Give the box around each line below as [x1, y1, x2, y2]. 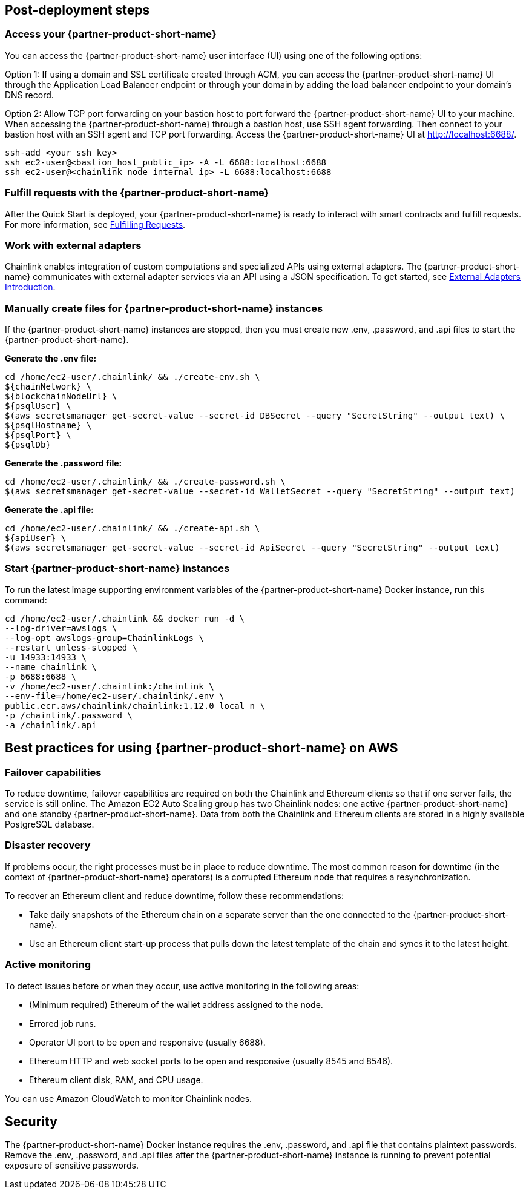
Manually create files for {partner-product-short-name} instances [5, 302, 323, 314]
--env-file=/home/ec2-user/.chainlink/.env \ [5, 691, 225, 701]
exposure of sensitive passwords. [5, 1160, 139, 1171]
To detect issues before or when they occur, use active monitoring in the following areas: [5, 980, 360, 991]
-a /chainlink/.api [5, 720, 97, 730]
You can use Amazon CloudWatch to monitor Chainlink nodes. [5, 1093, 252, 1104]
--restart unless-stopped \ [5, 642, 138, 652]
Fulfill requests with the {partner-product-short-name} [5, 187, 269, 199]
